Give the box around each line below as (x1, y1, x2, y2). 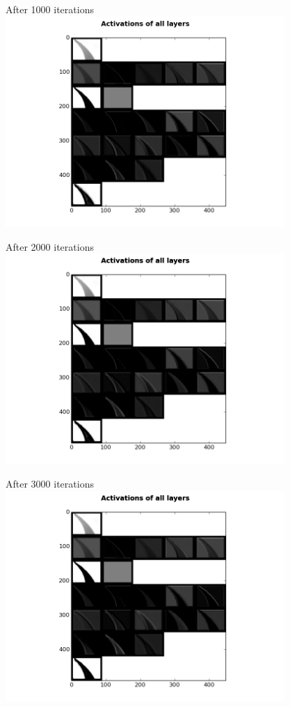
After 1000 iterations (6, 2, 94, 16)
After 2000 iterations (6, 239, 94, 254)
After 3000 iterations (6, 476, 94, 491)
